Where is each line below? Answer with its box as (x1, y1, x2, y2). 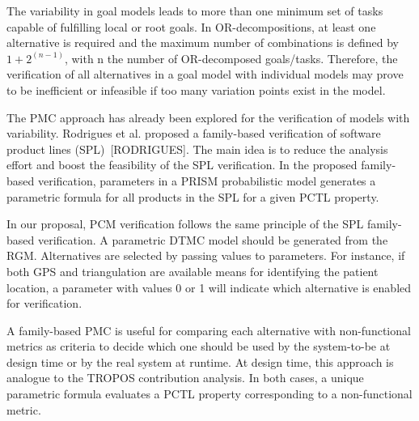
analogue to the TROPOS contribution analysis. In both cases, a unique (6, 369, 364, 386)
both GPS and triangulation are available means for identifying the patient (6, 262, 379, 279)
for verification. (6, 295, 83, 312)
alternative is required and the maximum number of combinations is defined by (6, 34, 399, 51)
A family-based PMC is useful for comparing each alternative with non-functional (6, 321, 411, 338)
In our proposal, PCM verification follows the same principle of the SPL (6, 215, 364, 232)
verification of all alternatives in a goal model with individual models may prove (6, 66, 404, 83)
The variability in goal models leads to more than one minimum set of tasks (6, 2, 383, 19)
